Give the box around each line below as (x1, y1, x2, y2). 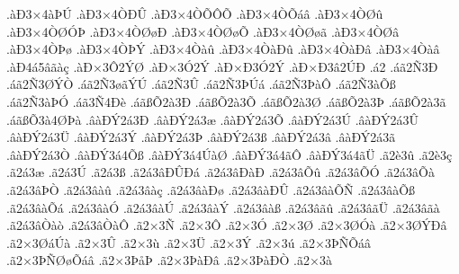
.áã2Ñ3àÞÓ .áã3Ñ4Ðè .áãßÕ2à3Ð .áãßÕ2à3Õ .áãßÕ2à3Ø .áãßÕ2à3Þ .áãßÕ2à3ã (6, 92, 446, 110)
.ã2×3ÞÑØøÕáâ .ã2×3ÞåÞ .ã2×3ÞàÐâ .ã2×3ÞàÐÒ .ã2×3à (6, 251, 332, 270)
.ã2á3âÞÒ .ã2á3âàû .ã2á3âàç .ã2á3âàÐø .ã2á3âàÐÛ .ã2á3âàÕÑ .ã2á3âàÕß (6, 180, 416, 199)
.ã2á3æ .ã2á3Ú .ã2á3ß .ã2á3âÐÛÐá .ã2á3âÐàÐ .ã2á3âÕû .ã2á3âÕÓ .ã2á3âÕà (6, 163, 436, 181)
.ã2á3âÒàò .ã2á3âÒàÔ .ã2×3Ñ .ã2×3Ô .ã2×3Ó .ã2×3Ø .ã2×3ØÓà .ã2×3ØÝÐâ (6, 216, 447, 234)
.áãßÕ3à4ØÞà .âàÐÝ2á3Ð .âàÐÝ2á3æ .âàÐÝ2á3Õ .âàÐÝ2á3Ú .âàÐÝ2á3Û (6, 110, 418, 128)
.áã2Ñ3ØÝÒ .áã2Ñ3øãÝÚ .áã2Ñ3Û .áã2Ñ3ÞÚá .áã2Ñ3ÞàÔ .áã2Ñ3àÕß (6, 75, 396, 93)
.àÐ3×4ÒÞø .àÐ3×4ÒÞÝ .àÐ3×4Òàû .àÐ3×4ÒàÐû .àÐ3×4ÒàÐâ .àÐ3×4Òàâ (6, 40, 440, 58)
